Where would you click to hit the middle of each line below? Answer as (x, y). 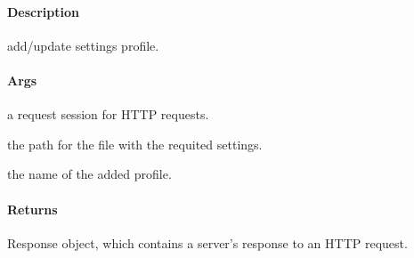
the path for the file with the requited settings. (135, 144)
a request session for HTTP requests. (108, 114)
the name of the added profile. (89, 174)
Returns (32, 209)
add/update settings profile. (83, 45)
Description (44, 11)
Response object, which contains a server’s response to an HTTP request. (207, 242)
